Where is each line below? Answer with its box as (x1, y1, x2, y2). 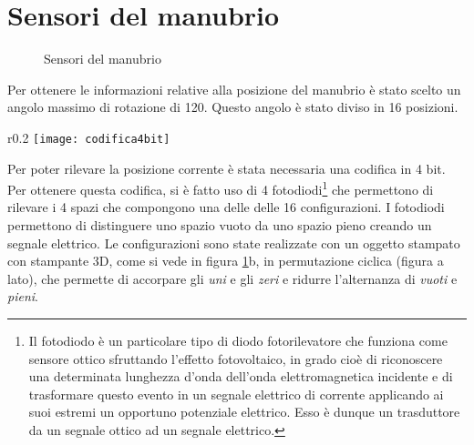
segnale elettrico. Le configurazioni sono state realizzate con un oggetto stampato (7, 233, 460, 252)
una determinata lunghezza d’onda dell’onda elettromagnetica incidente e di (28, 367, 453, 386)
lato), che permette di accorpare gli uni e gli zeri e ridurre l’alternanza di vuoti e (7, 268, 458, 288)
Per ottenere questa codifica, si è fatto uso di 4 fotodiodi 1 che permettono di (7, 177, 434, 198)
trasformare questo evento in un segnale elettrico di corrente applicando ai (28, 384, 444, 403)
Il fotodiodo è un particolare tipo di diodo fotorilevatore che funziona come (28, 330, 448, 349)
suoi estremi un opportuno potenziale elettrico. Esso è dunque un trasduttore (28, 402, 460, 421)
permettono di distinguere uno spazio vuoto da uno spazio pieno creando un (7, 216, 432, 234)
